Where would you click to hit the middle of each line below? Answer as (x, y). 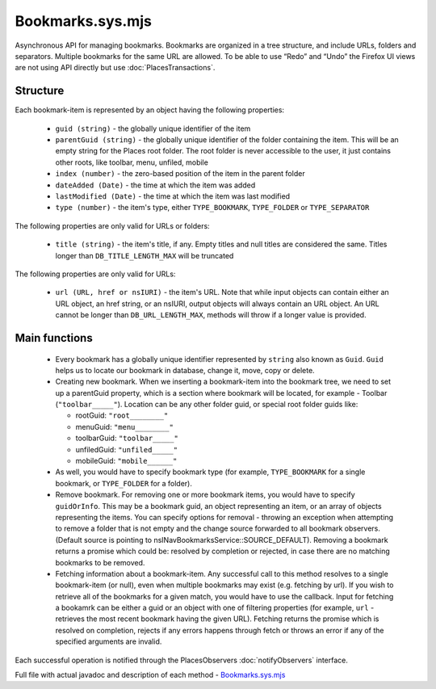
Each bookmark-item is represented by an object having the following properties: (150, 110)
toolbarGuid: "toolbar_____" (127, 438)
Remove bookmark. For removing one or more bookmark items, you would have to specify (205, 495)
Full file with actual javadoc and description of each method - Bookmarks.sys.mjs (150, 675)
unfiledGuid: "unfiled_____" (126, 449)
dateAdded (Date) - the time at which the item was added (155, 185)
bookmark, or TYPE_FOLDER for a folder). (124, 483)
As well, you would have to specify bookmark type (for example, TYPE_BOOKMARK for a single (210, 472)
